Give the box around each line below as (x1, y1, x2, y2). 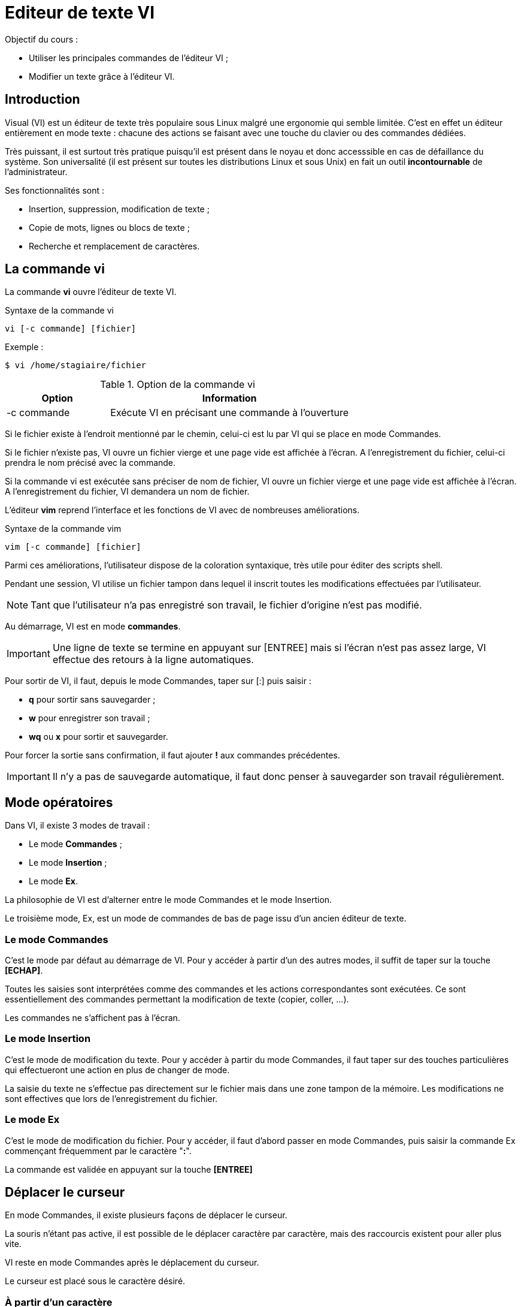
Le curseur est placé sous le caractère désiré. (5, 1276, 186, 1287)
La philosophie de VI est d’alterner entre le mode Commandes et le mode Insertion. (5, 895, 332, 905)
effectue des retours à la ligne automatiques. (52, 653, 254, 666)
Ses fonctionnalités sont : (5, 185, 104, 195)
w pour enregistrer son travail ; (29, 713, 150, 724)
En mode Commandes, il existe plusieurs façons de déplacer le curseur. (5, 1210, 287, 1221)
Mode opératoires (5, 794, 113, 810)
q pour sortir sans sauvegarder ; (29, 694, 156, 705)
